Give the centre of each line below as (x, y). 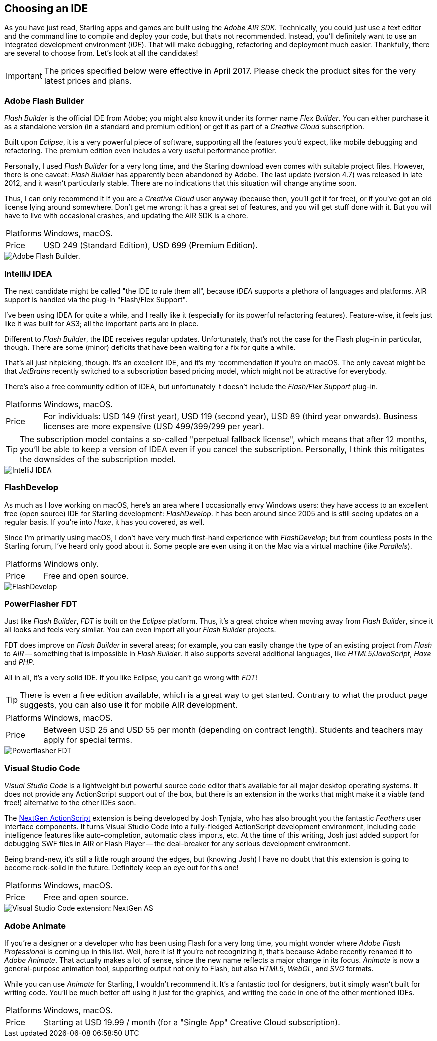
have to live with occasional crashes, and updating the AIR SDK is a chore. (126, 216)
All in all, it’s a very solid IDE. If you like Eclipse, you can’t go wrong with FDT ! (131, 678)
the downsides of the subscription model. (98, 459)
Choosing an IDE (46, 9)
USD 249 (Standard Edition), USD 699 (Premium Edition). (151, 245)
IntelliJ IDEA (28, 273)
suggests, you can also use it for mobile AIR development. (129, 705)
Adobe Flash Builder (44, 101)
